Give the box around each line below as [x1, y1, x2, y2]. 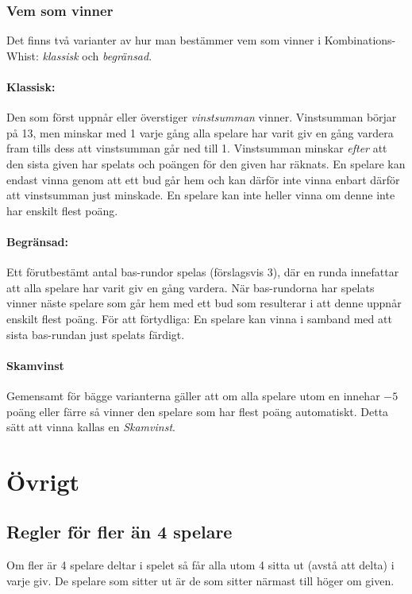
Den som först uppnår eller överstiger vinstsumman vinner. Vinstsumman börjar [6, 109, 397, 125]
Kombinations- [324, 32, 396, 48]
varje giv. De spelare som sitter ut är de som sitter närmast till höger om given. [6, 572, 395, 588]
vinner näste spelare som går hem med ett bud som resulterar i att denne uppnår [6, 295, 402, 311]
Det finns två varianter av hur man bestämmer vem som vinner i [6, 32, 322, 48]
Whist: [6, 47, 39, 64]
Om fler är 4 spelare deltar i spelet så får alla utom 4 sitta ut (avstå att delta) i [6, 557, 395, 573]
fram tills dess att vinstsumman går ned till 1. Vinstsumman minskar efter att [6, 140, 387, 156]
